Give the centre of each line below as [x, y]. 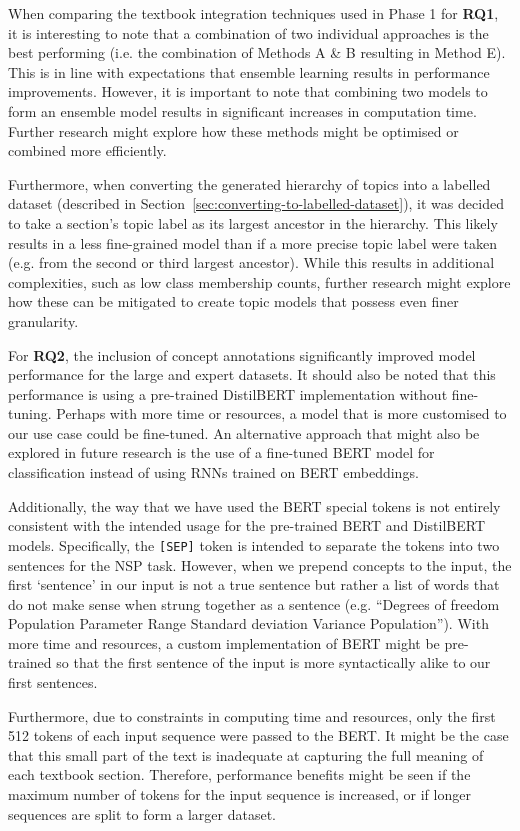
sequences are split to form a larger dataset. [142, 813]
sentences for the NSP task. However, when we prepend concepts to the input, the [260, 564]
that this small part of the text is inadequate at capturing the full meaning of [246, 754]
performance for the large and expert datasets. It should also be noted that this [252, 374]
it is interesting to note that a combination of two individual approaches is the [248, 32]
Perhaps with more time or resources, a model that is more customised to [281, 413]
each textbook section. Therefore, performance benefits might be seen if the [239, 774]
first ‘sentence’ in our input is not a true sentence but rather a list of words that [254, 584]
